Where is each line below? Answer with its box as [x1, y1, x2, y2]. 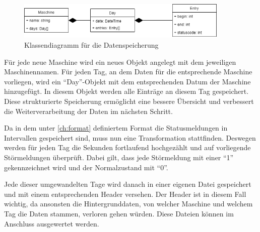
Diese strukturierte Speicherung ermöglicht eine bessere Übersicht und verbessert [4, 96, 254, 106]
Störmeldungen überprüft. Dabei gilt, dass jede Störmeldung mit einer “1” [4, 152, 234, 162]
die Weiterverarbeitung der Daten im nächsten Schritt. [4, 105, 173, 116]
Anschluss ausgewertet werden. [4, 218, 99, 228]
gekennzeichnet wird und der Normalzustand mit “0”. [4, 162, 168, 172]
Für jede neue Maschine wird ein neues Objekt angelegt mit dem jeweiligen [4, 56, 236, 67]
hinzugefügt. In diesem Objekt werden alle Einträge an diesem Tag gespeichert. [4, 86, 249, 96]
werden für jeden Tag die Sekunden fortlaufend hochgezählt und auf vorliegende [4, 142, 251, 153]
